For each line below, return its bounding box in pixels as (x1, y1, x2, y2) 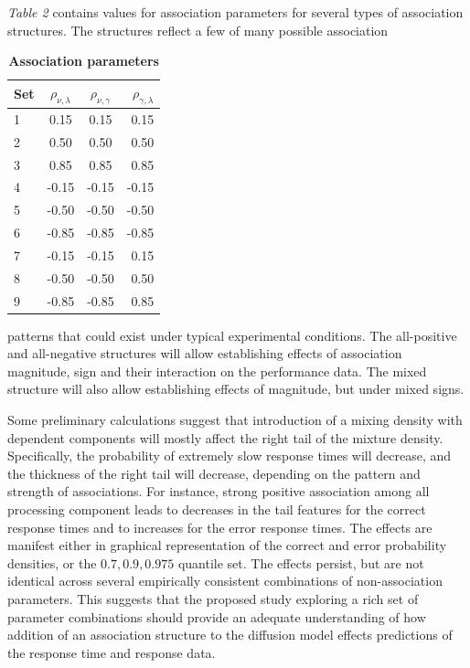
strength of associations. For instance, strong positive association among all (7, 482, 430, 501)
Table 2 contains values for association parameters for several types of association (7, 3, 464, 21)
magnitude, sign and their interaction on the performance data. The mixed (7, 361, 427, 380)
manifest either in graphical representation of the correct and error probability (7, 535, 447, 555)
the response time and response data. (7, 642, 216, 662)
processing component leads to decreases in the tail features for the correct (7, 500, 426, 519)
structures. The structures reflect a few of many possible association (7, 20, 389, 39)
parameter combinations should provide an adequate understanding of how (7, 607, 426, 626)
